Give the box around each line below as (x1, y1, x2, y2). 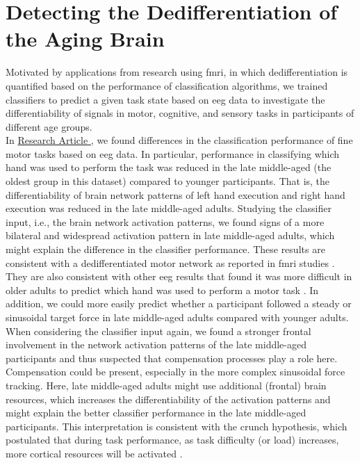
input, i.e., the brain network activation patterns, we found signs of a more (6, 214, 325, 229)
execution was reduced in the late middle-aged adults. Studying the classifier (6, 201, 332, 216)
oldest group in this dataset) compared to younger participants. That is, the (6, 174, 330, 188)
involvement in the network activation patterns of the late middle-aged (6, 337, 306, 352)
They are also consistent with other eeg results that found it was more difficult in (6, 269, 352, 284)
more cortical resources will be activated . (6, 446, 183, 460)
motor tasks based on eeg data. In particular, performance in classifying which (6, 146, 340, 161)
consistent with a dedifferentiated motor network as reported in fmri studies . (6, 255, 335, 270)
